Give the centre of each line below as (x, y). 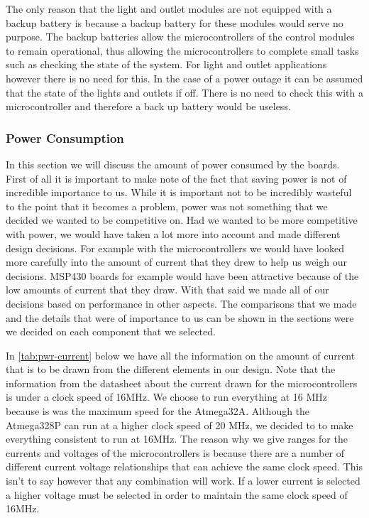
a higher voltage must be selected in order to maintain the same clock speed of (177, 494)
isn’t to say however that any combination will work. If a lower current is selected (183, 481)
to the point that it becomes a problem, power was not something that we (167, 206)
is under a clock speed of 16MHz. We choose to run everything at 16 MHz (166, 397)
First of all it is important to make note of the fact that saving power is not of (176, 178)
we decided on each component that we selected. (111, 331)
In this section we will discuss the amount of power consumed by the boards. (173, 164)
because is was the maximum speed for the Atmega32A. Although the (158, 411)
